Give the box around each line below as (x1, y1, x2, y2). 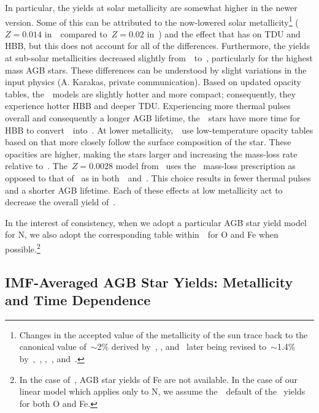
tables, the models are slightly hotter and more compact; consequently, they (5, 87, 296, 100)
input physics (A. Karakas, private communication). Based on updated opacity (5, 75, 301, 88)
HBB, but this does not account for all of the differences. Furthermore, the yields (5, 39, 310, 52)
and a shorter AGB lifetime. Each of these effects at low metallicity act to (5, 183, 283, 196)
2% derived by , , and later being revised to (97, 340, 267, 353)
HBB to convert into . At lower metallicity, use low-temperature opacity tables (5, 123, 313, 136)
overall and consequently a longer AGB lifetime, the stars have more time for (5, 112, 301, 124)
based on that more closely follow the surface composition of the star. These (5, 135, 291, 148)
